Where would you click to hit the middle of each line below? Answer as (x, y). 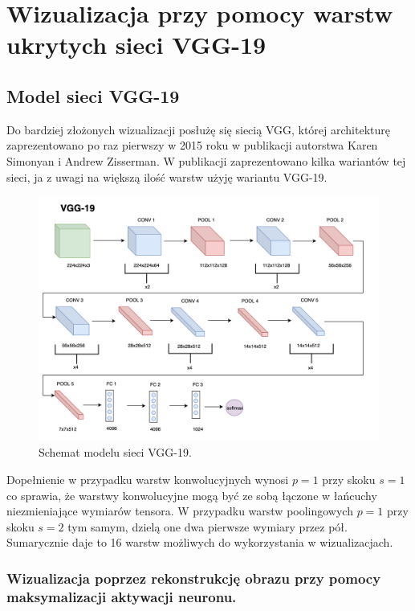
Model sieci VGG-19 (93, 95)
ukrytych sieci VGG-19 (136, 45)
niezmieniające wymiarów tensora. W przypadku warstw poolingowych (180, 511)
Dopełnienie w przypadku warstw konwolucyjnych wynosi (148, 480)
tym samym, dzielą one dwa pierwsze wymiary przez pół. (207, 526)
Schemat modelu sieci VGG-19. (115, 452)
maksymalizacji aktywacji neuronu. (122, 596)
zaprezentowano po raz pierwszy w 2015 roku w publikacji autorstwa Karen (192, 145)
